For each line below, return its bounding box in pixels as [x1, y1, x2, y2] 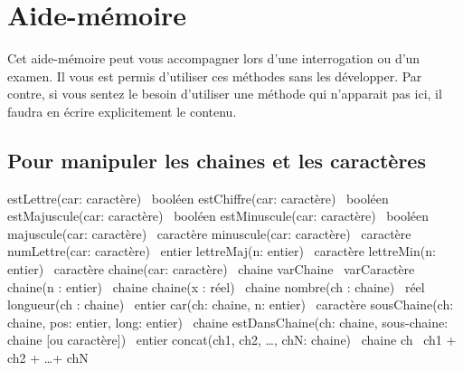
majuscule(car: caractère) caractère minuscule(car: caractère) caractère [7, 224, 411, 243]
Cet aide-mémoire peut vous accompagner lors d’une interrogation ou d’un [7, 49, 420, 68]
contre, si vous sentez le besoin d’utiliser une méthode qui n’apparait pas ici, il [7, 84, 442, 103]
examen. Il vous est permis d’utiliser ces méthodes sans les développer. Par [7, 66, 422, 85]
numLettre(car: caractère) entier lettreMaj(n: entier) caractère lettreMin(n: [7, 242, 436, 261]
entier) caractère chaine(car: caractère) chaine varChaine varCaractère [7, 260, 415, 279]
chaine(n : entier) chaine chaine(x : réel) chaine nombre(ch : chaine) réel [7, 277, 425, 296]
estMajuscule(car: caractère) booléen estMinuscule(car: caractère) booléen [7, 206, 430, 225]
